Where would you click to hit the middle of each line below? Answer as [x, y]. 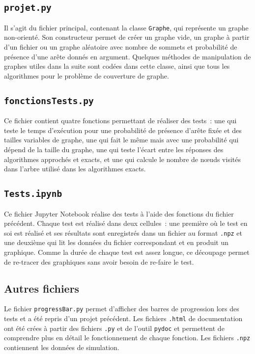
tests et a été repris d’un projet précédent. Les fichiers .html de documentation [123, 318]
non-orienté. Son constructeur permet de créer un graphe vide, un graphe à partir [127, 37]
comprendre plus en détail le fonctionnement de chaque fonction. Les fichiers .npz [127, 338]
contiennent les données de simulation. [62, 347]
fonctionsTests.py [49, 101]
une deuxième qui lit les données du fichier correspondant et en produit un [116, 242]
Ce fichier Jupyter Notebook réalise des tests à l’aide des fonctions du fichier [119, 213]
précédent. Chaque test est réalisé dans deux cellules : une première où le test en [126, 223]
